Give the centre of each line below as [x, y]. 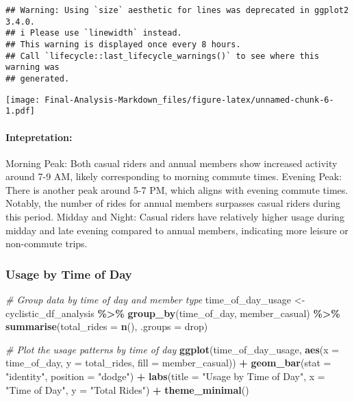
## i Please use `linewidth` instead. [94, 33]
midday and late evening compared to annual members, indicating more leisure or [177, 230]
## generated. [38, 78]
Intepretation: [39, 137]
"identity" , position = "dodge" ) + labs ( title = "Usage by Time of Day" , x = [165, 376]
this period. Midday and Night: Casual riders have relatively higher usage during [175, 217]
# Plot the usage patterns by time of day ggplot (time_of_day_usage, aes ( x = [173, 349]
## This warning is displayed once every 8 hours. [123, 44]
